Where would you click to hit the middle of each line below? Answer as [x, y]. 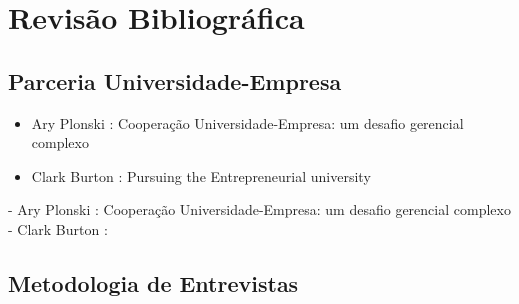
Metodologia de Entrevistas [153, 282]
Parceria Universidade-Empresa [175, 80]
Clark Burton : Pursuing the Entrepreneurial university [201, 175]
